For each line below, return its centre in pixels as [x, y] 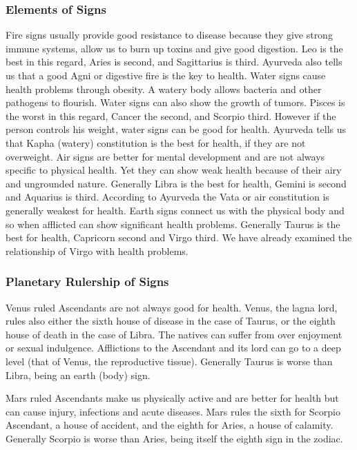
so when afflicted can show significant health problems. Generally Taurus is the [173, 224]
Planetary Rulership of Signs [87, 282]
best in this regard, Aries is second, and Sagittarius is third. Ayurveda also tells [174, 62]
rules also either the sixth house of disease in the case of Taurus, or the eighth [171, 321]
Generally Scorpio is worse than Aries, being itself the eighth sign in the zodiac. [174, 438]
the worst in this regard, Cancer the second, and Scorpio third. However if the [171, 115]
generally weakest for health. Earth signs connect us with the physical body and [175, 210]
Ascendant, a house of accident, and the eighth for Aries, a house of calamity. [170, 425]
